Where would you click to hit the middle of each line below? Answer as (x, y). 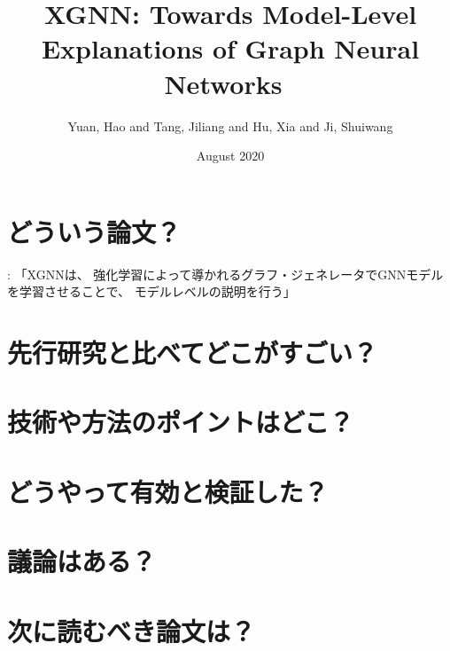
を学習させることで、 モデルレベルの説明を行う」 (151, 291)
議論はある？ (82, 561)
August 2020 (230, 156)
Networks (223, 83)
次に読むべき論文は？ (132, 630)
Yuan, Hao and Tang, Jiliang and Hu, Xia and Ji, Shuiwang (230, 125)
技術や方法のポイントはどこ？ (181, 422)
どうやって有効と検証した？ (168, 491)
